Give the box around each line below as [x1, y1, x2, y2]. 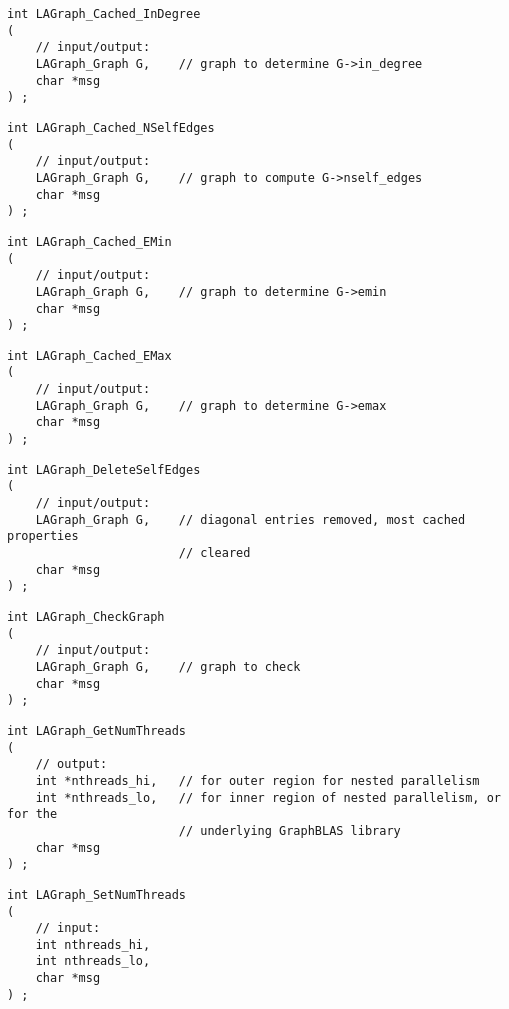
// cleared [178, 546, 251, 561]
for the [7, 807, 58, 822]
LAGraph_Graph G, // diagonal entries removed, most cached [35, 512, 466, 527]
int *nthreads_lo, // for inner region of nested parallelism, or [35, 790, 501, 805]
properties [7, 529, 79, 544]
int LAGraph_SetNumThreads [7, 887, 186, 902]
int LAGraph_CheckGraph [7, 610, 165, 624]
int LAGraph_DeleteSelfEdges [7, 462, 201, 477]
